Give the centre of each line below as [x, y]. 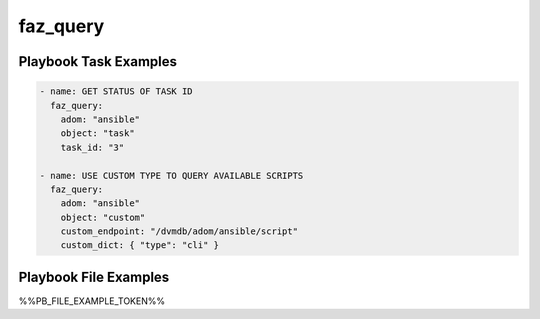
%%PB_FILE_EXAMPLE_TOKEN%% [91, 301]
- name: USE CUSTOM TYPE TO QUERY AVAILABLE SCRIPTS [171, 175]
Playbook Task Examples [98, 61]
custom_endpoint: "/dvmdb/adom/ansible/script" [179, 231]
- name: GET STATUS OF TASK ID [116, 91]
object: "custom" [103, 217]
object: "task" [97, 133]
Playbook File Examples [94, 276]
